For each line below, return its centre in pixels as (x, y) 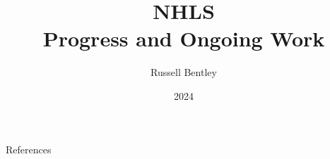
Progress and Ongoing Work (184, 38)
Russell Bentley (184, 72)
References (29, 149)
